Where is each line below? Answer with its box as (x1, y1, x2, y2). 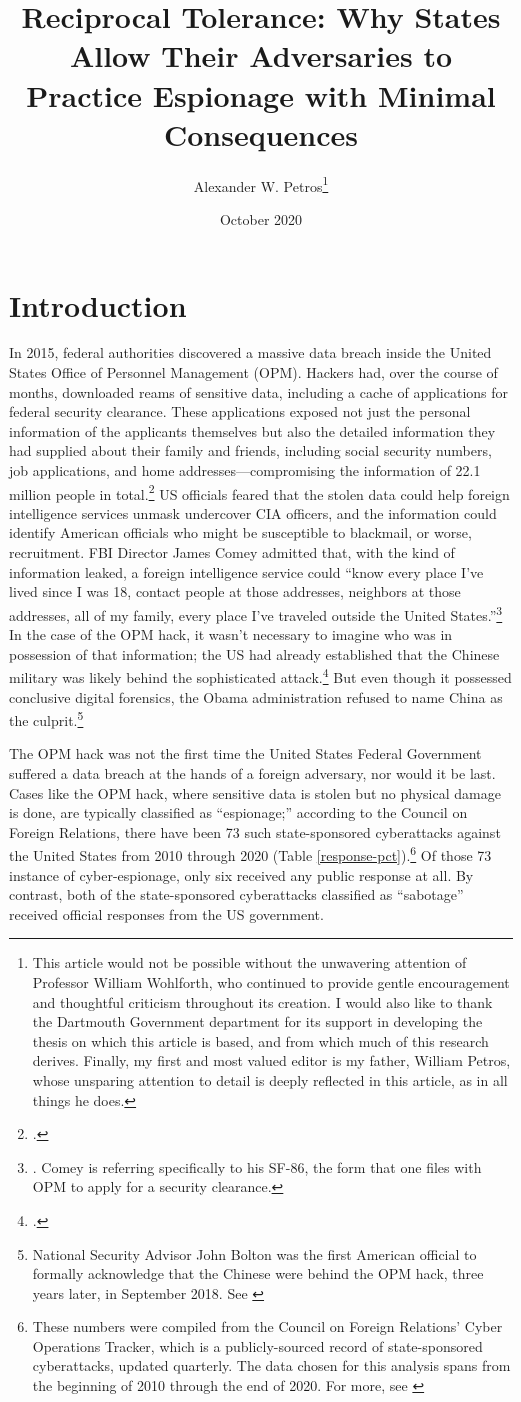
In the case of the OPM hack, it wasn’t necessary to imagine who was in (9, 624, 453, 645)
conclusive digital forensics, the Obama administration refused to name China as (9, 686, 503, 707)
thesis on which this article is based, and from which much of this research (32, 1030, 489, 1051)
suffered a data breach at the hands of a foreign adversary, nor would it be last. (9, 762, 496, 783)
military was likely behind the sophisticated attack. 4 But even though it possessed (9, 664, 512, 687)
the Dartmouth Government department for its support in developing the (32, 1011, 483, 1032)
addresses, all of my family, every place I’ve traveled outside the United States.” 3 (9, 601, 503, 625)
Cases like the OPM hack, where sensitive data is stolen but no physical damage (9, 782, 501, 803)
